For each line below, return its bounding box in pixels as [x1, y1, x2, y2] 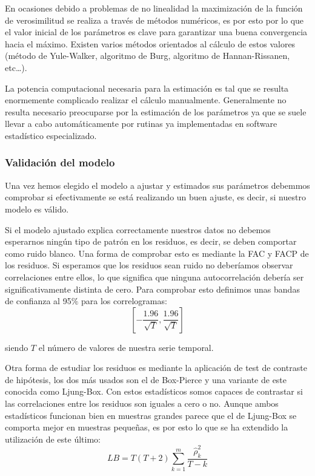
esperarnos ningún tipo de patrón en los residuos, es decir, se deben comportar [5, 235, 297, 248]
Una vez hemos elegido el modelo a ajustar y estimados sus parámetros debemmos [5, 178, 310, 191]
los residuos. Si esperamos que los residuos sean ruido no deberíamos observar [5, 259, 293, 271]
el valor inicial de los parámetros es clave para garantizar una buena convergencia [5, 25, 308, 38]
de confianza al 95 [5, 294, 71, 307]
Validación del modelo [5, 155, 115, 170]
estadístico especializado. [5, 129, 97, 141]
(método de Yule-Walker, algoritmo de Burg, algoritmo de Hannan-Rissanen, [5, 49, 290, 62]
